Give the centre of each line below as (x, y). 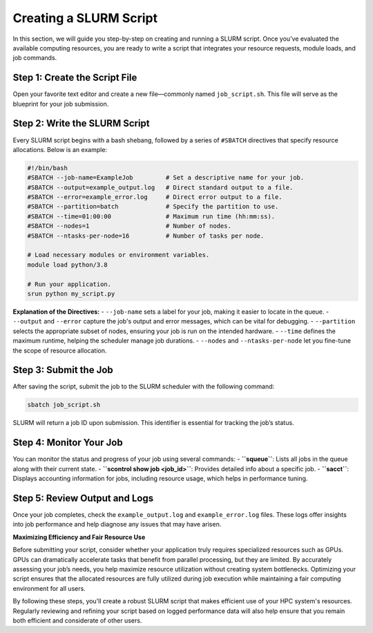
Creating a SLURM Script (85, 18)
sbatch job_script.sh (64, 405)
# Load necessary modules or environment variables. (118, 255)
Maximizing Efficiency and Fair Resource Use (79, 537)
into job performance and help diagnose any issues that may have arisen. (117, 525)
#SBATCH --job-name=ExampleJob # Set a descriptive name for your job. (166, 178)
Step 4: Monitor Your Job (68, 443)
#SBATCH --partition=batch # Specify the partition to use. (153, 207)
